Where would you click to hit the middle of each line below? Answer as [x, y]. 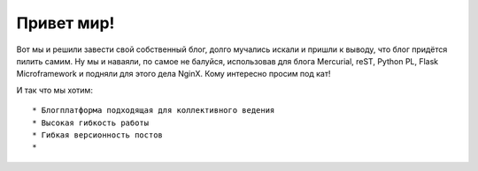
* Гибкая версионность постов [98, 135]
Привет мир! [66, 23]
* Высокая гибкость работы [91, 123]
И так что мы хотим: [54, 90]
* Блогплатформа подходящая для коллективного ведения [154, 111]
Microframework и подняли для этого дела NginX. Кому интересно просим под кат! [173, 74]
